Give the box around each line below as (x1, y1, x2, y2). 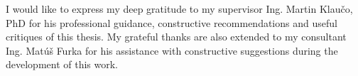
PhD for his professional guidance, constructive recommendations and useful (6, 15, 337, 30)
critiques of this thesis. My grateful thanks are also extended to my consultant (6, 29, 347, 44)
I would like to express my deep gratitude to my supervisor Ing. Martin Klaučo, (6, 1, 353, 16)
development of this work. (6, 57, 119, 72)
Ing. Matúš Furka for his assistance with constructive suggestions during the (6, 43, 338, 58)
